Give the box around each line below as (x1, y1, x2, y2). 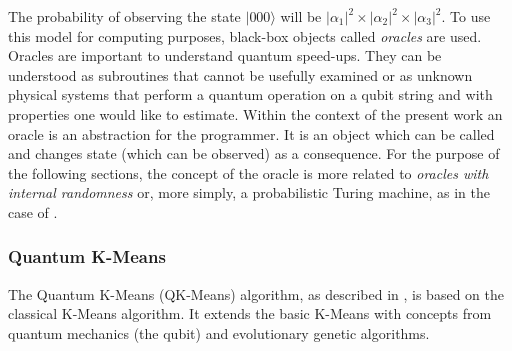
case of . (8, 201, 58, 222)
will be (280, 6, 322, 26)
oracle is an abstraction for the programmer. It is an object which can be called (8, 123, 495, 144)
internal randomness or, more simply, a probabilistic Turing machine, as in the (8, 182, 490, 203)
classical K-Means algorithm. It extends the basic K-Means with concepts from (8, 303, 492, 324)
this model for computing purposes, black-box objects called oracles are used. (8, 25, 482, 46)
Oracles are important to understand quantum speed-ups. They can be (8, 45, 442, 66)
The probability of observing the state (8, 6, 241, 26)
